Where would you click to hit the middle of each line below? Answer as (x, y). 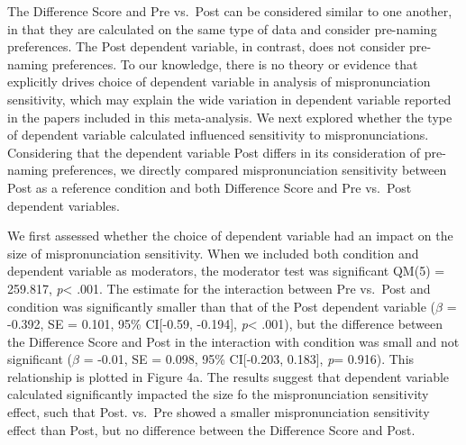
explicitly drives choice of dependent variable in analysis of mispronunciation (219, 82)
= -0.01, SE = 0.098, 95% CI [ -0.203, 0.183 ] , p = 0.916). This (249, 359)
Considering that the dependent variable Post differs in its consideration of (214, 152)
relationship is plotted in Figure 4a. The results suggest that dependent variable (228, 376)
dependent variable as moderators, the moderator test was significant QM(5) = (226, 271)
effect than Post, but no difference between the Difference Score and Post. (211, 429)
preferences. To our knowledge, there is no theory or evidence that (235, 64)
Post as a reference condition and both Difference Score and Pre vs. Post (210, 187)
